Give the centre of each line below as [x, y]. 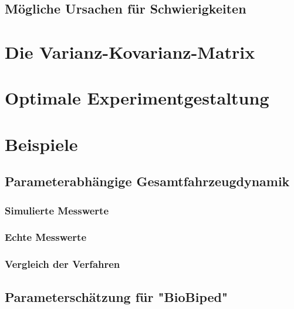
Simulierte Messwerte [57, 210]
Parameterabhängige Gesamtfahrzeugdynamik [147, 181]
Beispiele [41, 144]
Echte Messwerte [46, 237]
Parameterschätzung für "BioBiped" [116, 296]
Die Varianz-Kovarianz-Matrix [130, 51]
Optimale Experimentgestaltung [137, 98]
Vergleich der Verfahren [62, 264]
